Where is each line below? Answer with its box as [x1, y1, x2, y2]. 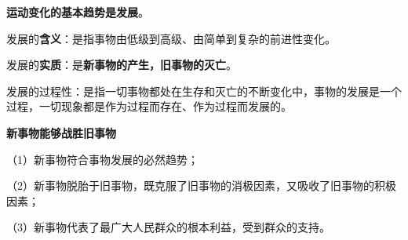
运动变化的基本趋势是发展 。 [6, 4, 149, 20]
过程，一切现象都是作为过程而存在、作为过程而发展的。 [6, 98, 292, 115]
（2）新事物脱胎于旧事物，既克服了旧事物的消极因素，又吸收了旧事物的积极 [6, 177, 396, 194]
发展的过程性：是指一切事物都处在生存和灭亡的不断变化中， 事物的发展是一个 [6, 82, 402, 99]
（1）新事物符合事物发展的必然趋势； [6, 151, 199, 167]
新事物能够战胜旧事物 [6, 124, 116, 140]
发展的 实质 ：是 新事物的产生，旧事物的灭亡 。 [6, 56, 237, 73]
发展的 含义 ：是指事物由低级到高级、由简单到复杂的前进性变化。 [6, 30, 336, 46]
